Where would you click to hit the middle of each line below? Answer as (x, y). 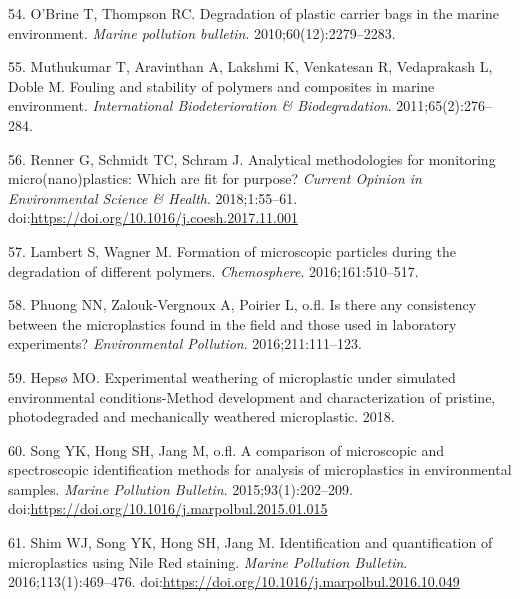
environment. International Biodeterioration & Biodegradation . (200, 105)
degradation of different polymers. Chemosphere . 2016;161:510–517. (213, 270)
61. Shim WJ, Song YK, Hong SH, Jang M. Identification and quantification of (250, 542)
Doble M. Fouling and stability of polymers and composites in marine (221, 85)
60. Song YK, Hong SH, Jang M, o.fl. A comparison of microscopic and (226, 449)
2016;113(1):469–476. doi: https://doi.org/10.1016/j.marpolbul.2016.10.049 (234, 581)
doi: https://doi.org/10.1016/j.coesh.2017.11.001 (153, 217)
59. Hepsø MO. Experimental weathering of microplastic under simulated (232, 376)
